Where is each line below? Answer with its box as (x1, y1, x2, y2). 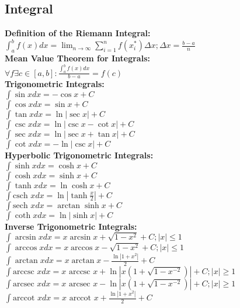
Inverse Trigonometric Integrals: (5, 220, 137, 232)
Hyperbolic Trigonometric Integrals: (5, 148, 154, 161)
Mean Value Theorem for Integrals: (5, 52, 150, 64)
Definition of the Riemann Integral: (5, 27, 151, 39)
